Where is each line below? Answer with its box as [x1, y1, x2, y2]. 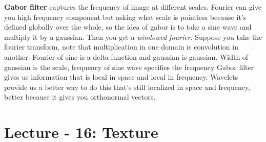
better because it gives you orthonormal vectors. [4, 91, 156, 102]
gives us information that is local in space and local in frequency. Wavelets [4, 72, 238, 82]
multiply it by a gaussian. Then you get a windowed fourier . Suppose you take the [4, 31, 262, 42]
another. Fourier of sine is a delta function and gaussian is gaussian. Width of [4, 51, 249, 62]
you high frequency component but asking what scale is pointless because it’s [4, 11, 247, 22]
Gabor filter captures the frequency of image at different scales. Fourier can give [4, 2, 261, 12]
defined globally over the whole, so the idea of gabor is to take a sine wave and [4, 21, 252, 32]
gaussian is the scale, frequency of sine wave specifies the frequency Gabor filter [4, 61, 254, 72]
